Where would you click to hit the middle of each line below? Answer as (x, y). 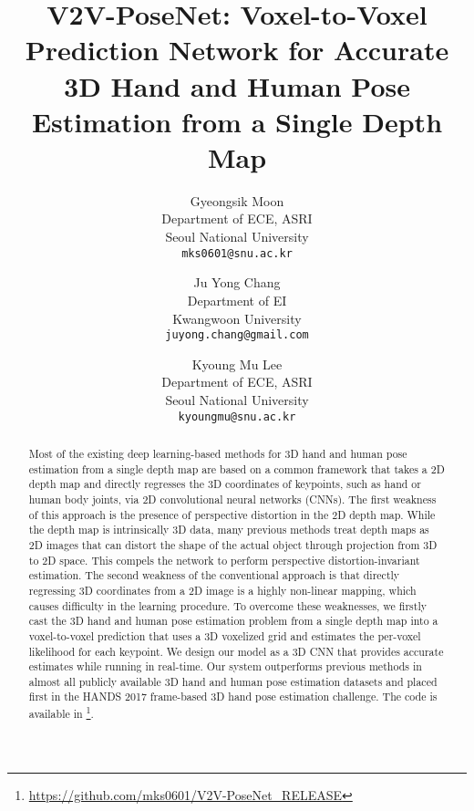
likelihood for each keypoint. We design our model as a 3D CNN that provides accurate (236, 651)
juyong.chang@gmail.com (237, 335)
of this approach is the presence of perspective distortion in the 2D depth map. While (232, 514)
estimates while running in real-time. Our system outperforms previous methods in (225, 666)
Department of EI (237, 300)
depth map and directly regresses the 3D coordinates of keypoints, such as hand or (225, 484)
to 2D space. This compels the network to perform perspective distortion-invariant (224, 560)
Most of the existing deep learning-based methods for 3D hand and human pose (218, 453)
